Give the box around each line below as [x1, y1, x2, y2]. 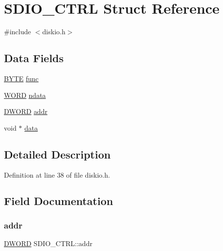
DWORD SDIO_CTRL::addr [4, 238, 92, 249]
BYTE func [4, 73, 39, 83]
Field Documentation [4, 193, 113, 208]
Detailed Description [4, 146, 111, 161]
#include [4, 26, 31, 37]
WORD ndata [4, 90, 46, 100]
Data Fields [4, 50, 64, 66]
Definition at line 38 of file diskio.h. [4, 169, 110, 180]
